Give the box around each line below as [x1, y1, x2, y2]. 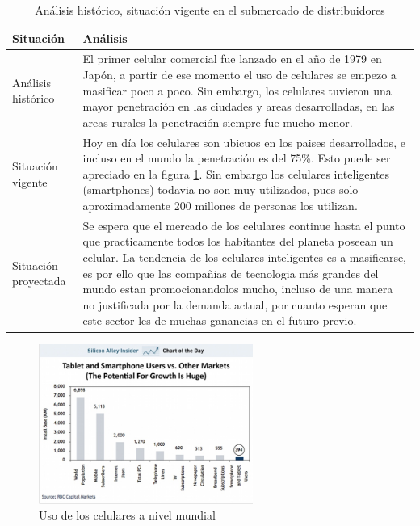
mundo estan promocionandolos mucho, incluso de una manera [82, 280, 393, 297]
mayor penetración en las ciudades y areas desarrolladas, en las [82, 98, 395, 115]
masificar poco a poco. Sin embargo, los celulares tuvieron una [82, 82, 392, 99]
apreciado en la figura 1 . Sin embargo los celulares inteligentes [82, 165, 390, 182]
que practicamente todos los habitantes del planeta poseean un [82, 233, 393, 250]
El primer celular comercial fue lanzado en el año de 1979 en [82, 50, 382, 67]
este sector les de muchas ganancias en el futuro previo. [82, 312, 357, 329]
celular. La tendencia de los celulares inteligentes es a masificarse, [82, 249, 407, 266]
